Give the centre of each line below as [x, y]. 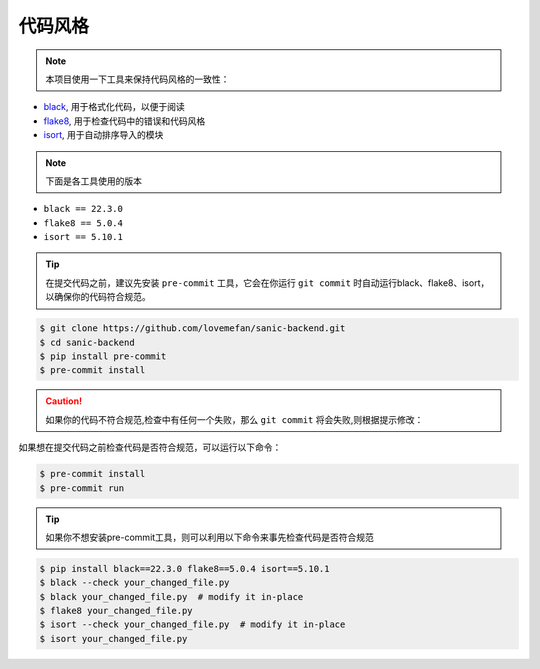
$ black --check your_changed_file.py [134, 583]
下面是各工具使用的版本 [93, 181]
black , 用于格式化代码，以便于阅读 [114, 107]
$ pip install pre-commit [103, 356]
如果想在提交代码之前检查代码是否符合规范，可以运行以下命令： [150, 447]
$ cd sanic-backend [87, 342]
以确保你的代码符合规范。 [98, 297]
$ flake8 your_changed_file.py [116, 611]
